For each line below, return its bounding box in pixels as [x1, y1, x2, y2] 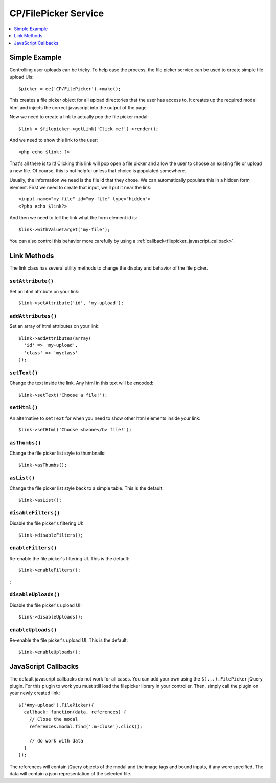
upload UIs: [9, 74, 34, 80]
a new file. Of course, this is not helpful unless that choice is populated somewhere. [9, 168, 186, 174]
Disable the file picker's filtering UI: [9, 520, 84, 526]
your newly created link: [9, 690, 60, 696]
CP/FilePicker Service [9, 8, 104, 19]
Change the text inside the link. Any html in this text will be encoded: [9, 380, 154, 386]
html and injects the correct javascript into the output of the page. [9, 104, 148, 110]
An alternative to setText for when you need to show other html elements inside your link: [9, 415, 201, 421]
